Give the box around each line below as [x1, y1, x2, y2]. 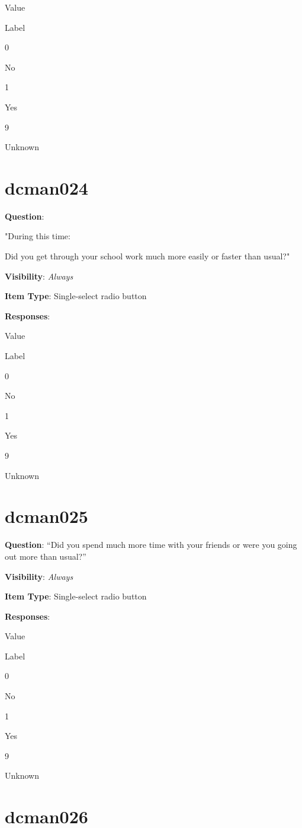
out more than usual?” [5, 550, 86, 562]
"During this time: [5, 230, 70, 242]
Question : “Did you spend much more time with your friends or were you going [5, 538, 297, 551]
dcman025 [5, 504, 88, 528]
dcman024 [5, 175, 88, 199]
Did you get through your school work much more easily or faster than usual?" [5, 250, 290, 262]
